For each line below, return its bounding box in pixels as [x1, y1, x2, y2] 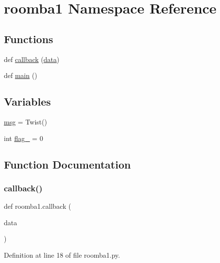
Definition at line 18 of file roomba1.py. [4, 249, 120, 260]
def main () [4, 70, 37, 80]
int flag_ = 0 [4, 133, 43, 143]
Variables [4, 94, 51, 109]
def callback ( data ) [4, 54, 59, 64]
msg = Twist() [4, 116, 47, 126]
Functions [4, 31, 53, 46]
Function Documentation [4, 156, 131, 171]
